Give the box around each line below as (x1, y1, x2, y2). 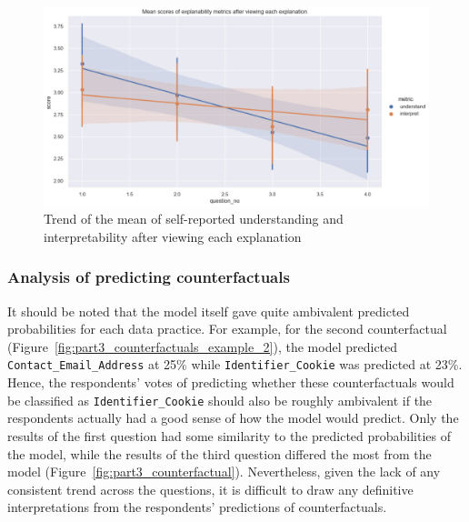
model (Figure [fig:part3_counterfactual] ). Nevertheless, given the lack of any (7, 462, 441, 481)
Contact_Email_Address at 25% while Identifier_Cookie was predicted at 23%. (7, 355, 463, 374)
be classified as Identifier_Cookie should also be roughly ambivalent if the (7, 390, 433, 409)
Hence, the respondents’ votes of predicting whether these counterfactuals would (7, 373, 454, 392)
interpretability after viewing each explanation (44, 226, 302, 246)
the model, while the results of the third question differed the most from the (7, 444, 432, 463)
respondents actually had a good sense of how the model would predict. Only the (7, 408, 459, 427)
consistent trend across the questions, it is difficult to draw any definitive (7, 479, 414, 498)
